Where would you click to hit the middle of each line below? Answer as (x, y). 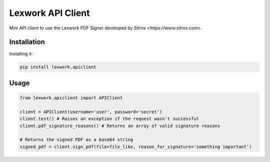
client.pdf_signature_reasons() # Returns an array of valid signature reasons (120, 126)
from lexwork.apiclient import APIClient (71, 98)
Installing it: (21, 54)
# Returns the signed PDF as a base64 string (76, 140)
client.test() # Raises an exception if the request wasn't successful (109, 119)
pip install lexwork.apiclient (58, 67)
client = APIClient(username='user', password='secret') (91, 112)
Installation (27, 42)
